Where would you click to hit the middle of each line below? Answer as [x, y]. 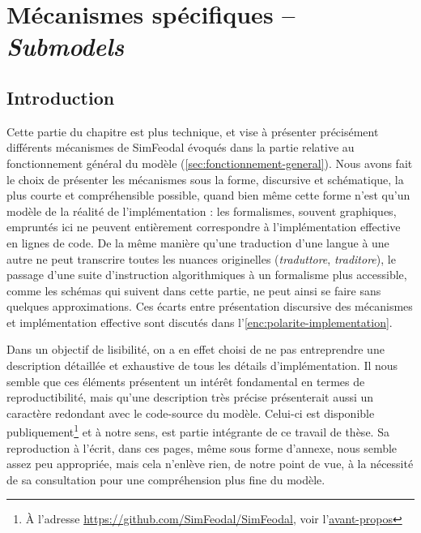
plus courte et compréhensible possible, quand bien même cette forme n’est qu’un [208, 195]
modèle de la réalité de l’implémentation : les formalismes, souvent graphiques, [202, 211]
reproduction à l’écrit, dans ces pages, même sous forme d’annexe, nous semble [202, 447]
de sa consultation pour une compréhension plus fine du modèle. [166, 479]
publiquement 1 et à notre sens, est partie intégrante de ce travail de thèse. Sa [198, 431]
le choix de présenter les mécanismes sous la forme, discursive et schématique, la [205, 179]
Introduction [61, 97]
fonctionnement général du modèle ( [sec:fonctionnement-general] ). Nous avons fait [210, 163]
